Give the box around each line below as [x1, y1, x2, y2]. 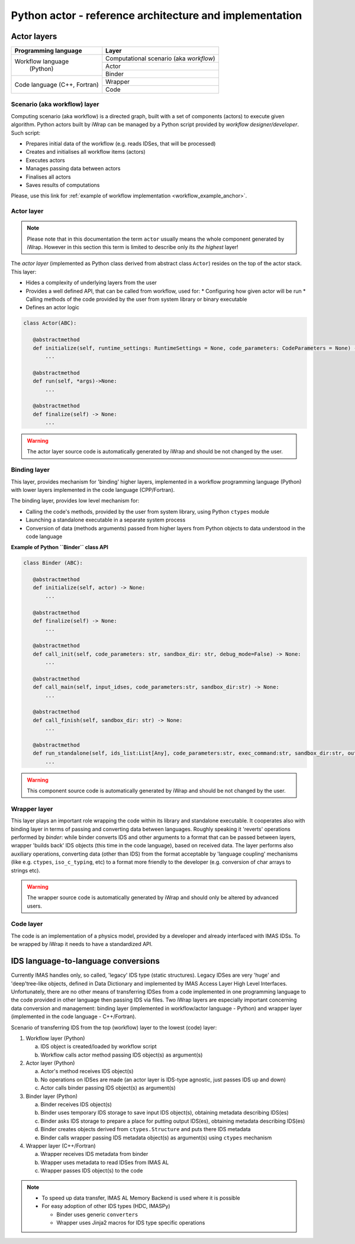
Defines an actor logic [25, 304, 80, 311]
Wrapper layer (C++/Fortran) [25, 1142, 96, 1149]
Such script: [11, 129, 41, 136]
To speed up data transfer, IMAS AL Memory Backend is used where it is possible [41, 1194, 240, 1201]
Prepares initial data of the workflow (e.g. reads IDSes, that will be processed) [25, 140, 216, 147]
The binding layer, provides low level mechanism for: [11, 497, 140, 504]
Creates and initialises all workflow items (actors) [25, 148, 146, 155]
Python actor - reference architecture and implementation [11, 9, 302, 22]
